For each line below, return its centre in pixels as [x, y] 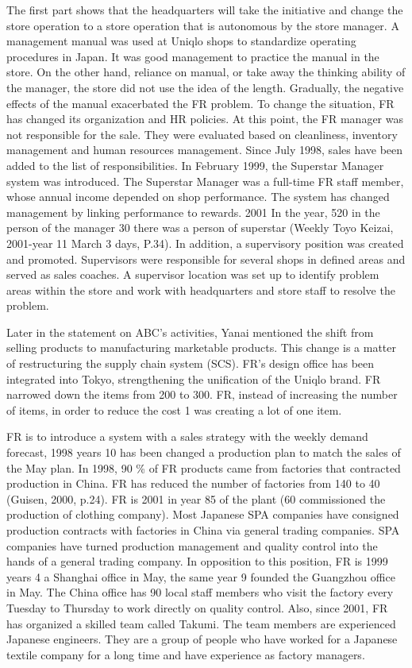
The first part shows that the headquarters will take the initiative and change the [205, 10]
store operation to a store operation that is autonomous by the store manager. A [203, 25]
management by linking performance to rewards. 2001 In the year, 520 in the [193, 212]
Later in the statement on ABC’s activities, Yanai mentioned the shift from [190, 332]
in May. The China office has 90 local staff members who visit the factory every [200, 592]
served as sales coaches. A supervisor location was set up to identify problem [193, 274]
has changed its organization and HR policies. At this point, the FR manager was [205, 119]
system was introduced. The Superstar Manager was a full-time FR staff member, [205, 181]
